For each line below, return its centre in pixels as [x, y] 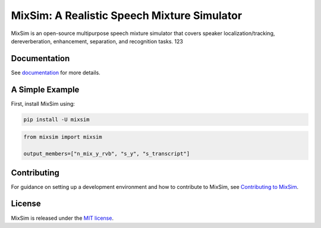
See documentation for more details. [56, 72]
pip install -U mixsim [56, 119]
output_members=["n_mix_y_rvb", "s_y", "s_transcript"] [107, 154]
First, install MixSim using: [43, 103]
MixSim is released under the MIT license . [62, 218]
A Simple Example [45, 89]
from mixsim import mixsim [63, 137]
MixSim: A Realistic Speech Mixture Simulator [127, 15]
